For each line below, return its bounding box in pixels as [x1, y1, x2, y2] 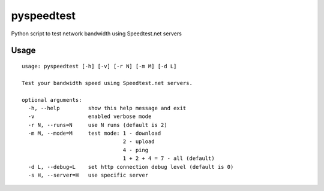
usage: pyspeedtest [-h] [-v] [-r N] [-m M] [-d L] [22, 63, 177, 69]
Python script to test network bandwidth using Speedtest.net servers [11, 30, 182, 37]
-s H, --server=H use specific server [28, 172, 149, 179]
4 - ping [122, 147, 149, 153]
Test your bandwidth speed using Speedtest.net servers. [22, 80, 193, 86]
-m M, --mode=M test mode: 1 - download [28, 130, 161, 137]
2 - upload [122, 138, 155, 145]
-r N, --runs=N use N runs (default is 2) [28, 122, 167, 128]
